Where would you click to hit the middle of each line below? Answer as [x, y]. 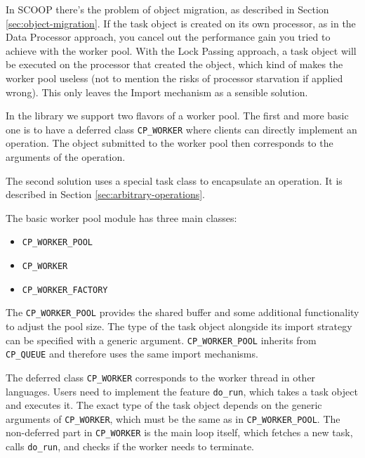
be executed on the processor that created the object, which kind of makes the [174, 64]
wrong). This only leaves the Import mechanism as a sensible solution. [157, 92]
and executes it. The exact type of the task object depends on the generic [164, 405]
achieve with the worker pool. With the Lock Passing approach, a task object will [181, 50]
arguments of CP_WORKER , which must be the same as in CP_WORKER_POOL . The [173, 418]
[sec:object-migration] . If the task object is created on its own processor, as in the [181, 23]
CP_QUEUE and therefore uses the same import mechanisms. [132, 354]
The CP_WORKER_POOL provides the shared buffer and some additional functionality [182, 312]
